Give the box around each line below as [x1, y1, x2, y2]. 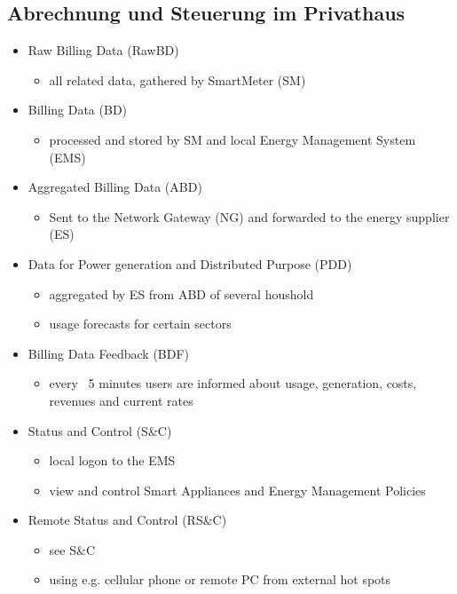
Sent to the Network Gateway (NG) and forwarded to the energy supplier [49, 207, 450, 226]
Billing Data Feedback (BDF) [28, 344, 190, 362]
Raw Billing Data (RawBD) [28, 41, 179, 59]
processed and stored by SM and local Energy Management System [49, 130, 416, 148]
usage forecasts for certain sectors [49, 314, 232, 333]
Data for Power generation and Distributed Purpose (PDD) [28, 254, 352, 273]
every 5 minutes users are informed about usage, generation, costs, [49, 374, 417, 392]
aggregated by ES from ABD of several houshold [49, 284, 314, 303]
